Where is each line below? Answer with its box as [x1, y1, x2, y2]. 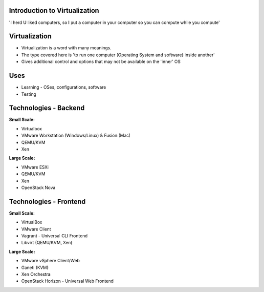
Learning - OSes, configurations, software [21, 84, 106, 90]
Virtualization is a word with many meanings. [21, 45, 111, 51]
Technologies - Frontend [9, 197, 86, 206]
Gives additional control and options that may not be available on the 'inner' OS [21, 59, 181, 64]
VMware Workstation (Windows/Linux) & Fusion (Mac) [21, 132, 131, 139]
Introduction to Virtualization [9, 6, 100, 15]
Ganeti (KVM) [21, 264, 49, 271]
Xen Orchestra [21, 271, 51, 277]
